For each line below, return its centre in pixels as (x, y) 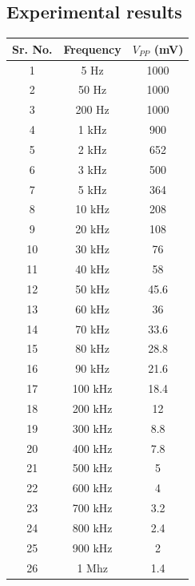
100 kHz (92, 388)
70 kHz (93, 328)
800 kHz (92, 527)
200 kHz (92, 408)
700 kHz (92, 508)
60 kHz (93, 308)
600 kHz (92, 488)
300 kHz (92, 428)
